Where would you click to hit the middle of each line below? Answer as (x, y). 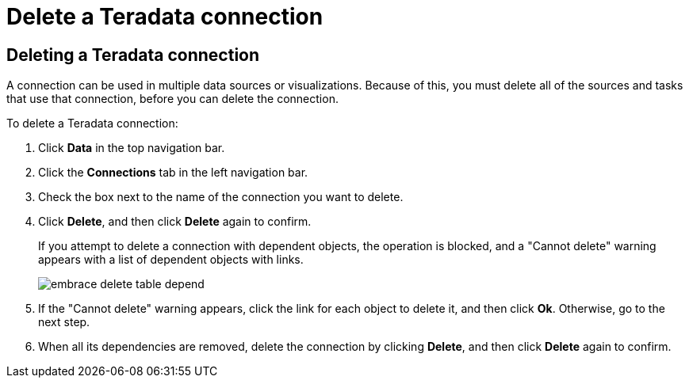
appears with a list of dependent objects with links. (171, 260)
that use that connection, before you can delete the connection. (172, 99)
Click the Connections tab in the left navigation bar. (173, 173)
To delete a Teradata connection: (92, 124)
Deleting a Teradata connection (133, 55)
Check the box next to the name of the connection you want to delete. (221, 197)
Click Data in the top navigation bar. (132, 148)
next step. (64, 322)
